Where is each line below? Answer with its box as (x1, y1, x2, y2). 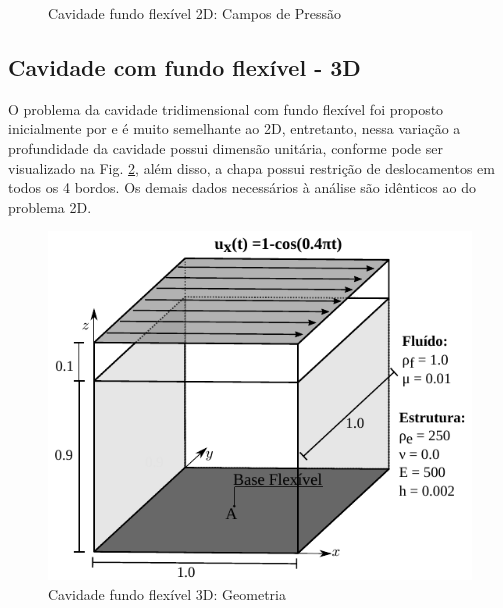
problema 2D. (8, 196, 92, 217)
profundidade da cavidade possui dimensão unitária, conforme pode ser (8, 137, 443, 158)
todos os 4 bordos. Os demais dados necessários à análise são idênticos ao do (8, 177, 476, 198)
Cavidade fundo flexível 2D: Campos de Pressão (48, 3, 342, 23)
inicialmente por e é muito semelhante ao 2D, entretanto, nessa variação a (8, 118, 461, 139)
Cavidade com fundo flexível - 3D (8, 51, 361, 82)
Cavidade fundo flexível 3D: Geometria (48, 583, 286, 604)
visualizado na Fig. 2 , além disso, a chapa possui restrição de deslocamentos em (8, 157, 495, 178)
